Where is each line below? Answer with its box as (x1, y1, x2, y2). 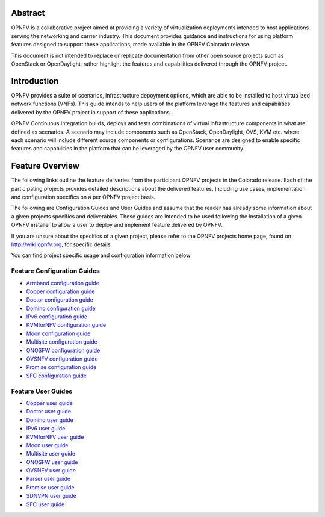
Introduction (11, 76, 59, 86)
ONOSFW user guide (26, 458, 78, 466)
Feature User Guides (11, 387, 73, 395)
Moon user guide (26, 441, 69, 448)
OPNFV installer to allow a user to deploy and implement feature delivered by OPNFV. (11, 221, 223, 229)
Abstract (11, 8, 45, 18)
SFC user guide (26, 500, 65, 508)
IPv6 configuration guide (26, 313, 87, 320)
